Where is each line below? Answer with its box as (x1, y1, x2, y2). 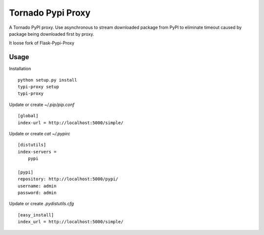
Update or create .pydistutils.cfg (9, 201, 74, 207)
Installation (9, 66, 31, 72)
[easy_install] (18, 212, 54, 217)
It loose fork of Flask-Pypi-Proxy (9, 40, 75, 46)
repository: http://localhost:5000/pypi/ (18, 176, 118, 182)
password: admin (18, 190, 57, 195)
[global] (18, 113, 39, 119)
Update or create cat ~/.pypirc (9, 130, 70, 136)
